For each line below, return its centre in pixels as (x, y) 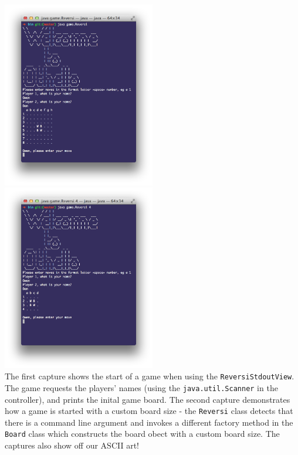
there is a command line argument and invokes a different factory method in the (149, 422)
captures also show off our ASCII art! (72, 445)
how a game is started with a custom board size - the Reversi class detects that (149, 411)
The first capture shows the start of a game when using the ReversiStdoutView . (150, 376)
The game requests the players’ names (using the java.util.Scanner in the (141, 387)
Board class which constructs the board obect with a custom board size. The (142, 434)
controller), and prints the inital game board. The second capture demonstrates (148, 399)
